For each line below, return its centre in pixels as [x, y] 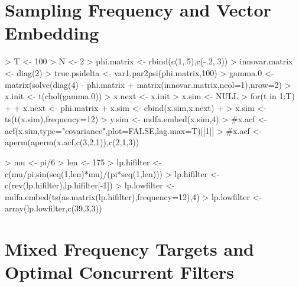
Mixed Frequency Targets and [129, 249]
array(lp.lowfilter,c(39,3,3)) [53, 208]
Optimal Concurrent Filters [120, 272]
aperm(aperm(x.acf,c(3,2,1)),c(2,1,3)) [72, 142]
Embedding [52, 33]
